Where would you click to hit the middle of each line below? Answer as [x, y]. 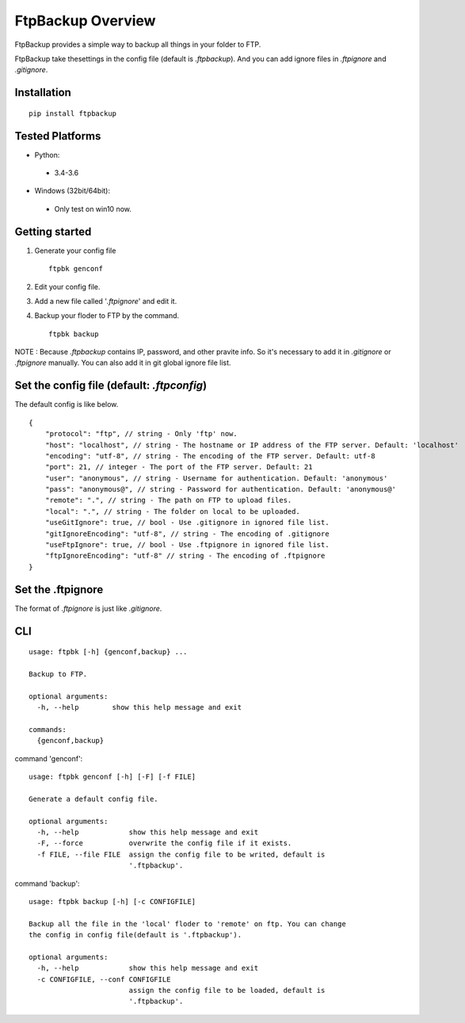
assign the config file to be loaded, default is [227, 990]
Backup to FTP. [58, 674]
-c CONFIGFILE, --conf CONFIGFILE [104, 979]
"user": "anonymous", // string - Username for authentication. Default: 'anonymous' [216, 478]
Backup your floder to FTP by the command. [107, 316]
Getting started [53, 231]
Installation [43, 92]
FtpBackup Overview [85, 21]
